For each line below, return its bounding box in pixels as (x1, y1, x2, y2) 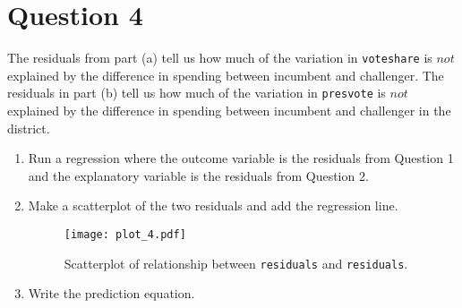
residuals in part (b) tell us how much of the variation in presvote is (7, 83, 386, 102)
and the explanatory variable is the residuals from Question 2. (28, 166, 369, 184)
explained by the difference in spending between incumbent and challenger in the (7, 101, 451, 120)
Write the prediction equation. (28, 284, 195, 303)
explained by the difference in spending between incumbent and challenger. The (7, 65, 444, 84)
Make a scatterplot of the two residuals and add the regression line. (28, 196, 398, 215)
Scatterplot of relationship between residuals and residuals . (64, 253, 408, 272)
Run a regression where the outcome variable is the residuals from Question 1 (28, 149, 454, 167)
